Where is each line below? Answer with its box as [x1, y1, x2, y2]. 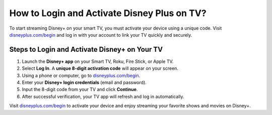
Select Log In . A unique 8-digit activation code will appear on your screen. [22, 65, 179, 71]
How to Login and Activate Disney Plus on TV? [9, 8, 207, 19]
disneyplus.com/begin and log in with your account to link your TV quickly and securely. [9, 32, 192, 38]
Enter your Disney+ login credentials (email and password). [22, 79, 147, 85]
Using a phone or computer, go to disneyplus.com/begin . [22, 72, 141, 78]
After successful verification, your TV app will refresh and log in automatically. [22, 93, 184, 99]
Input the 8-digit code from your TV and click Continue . [22, 86, 138, 92]
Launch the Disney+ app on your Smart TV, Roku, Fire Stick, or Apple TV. [22, 58, 174, 64]
